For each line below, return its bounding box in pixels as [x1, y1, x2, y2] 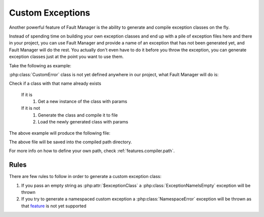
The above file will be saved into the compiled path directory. [9, 139, 132, 145]
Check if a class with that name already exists [9, 80, 101, 86]
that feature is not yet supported [21, 203, 87, 209]
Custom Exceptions [9, 7, 90, 18]
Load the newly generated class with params [38, 119, 129, 125]
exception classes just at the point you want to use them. [9, 54, 124, 59]
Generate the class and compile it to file [38, 112, 118, 118]
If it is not [21, 105, 40, 111]
